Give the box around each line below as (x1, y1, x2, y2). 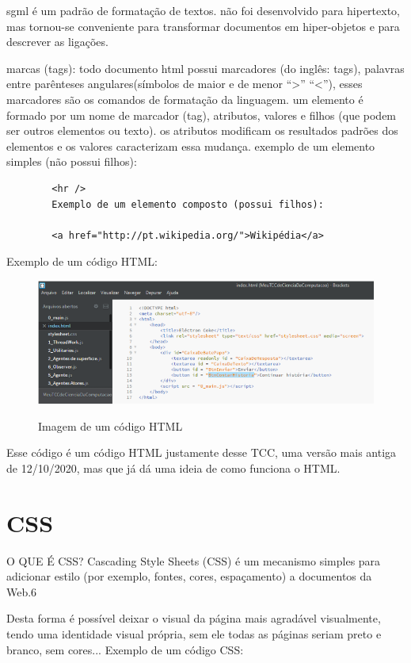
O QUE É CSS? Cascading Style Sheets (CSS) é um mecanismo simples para (6, 552, 381, 569)
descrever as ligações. (6, 33, 108, 50)
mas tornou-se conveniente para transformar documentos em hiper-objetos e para (6, 17, 400, 34)
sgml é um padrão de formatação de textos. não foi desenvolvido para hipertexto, (6, 2, 400, 18)
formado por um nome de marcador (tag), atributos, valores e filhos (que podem (6, 106, 397, 123)
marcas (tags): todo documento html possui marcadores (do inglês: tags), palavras (6, 59, 405, 76)
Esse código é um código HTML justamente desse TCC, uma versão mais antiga (6, 444, 397, 461)
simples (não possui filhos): (6, 153, 137, 170)
